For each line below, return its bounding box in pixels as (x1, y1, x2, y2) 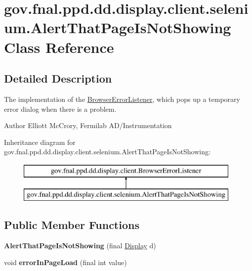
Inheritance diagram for (4, 136, 76, 147)
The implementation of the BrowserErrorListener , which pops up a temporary (4, 93, 240, 104)
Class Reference (4, 37, 114, 57)
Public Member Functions (4, 217, 139, 232)
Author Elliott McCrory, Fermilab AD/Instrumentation (4, 120, 172, 131)
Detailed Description (4, 71, 112, 86)
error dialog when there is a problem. (4, 103, 117, 114)
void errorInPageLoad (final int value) (4, 257, 127, 267)
